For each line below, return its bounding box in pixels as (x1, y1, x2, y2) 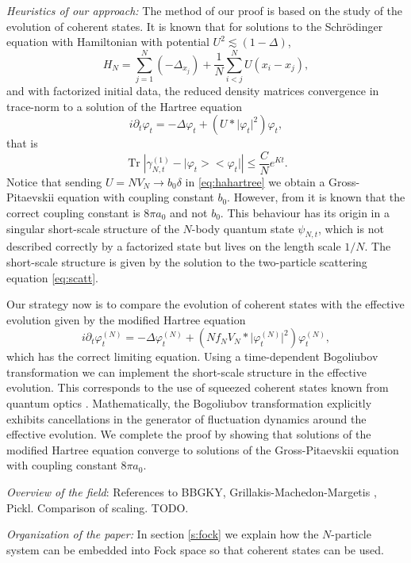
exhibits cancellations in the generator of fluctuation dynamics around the (6, 410, 367, 427)
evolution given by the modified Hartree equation (6, 311, 246, 327)
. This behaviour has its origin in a (220, 204, 390, 220)
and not (170, 204, 208, 220)
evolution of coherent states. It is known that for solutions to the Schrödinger (6, 17, 383, 34)
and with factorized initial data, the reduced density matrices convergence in (6, 82, 379, 98)
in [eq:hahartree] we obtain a (185, 173, 325, 190)
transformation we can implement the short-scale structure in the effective (6, 363, 367, 380)
